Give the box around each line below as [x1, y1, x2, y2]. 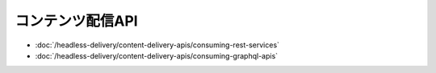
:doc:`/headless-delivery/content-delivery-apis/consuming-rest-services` [35, 40, 280, 50]
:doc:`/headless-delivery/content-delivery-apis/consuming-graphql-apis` [35, 51, 279, 60]
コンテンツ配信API [15, 12, 138, 30]
